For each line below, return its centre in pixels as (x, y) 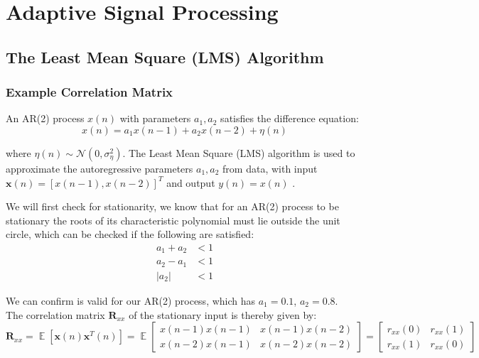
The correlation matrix (55, 314)
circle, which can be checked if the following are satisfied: (130, 234)
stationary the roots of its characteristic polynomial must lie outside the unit (173, 220)
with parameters (155, 118)
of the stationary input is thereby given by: (223, 314)
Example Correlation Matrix (90, 92)
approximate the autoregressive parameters (99, 168)
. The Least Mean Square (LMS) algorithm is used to (239, 152)
